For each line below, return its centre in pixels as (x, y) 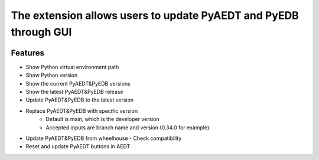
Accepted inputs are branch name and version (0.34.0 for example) (128, 128)
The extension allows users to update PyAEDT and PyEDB (155, 15)
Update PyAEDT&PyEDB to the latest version (80, 100)
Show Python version (52, 75)
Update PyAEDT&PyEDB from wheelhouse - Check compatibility (104, 138)
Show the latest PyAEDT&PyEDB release (74, 92)
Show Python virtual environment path (72, 67)
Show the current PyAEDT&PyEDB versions (78, 83)
